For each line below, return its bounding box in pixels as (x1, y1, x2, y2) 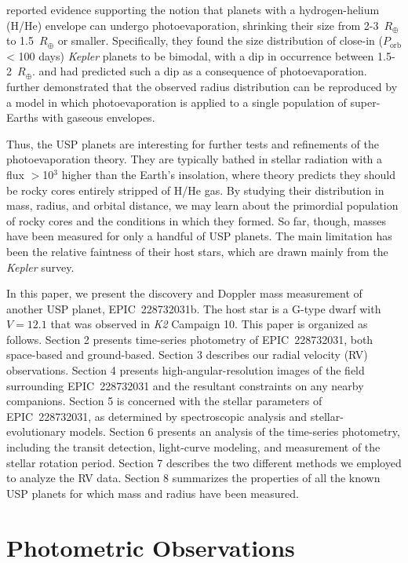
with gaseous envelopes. (42, 109, 155, 126)
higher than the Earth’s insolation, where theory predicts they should (61, 166, 396, 182)
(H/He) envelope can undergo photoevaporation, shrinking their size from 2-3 (6, 16, 379, 33)
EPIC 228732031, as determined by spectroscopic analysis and (6, 408, 308, 424)
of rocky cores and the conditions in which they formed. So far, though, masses (6, 212, 386, 228)
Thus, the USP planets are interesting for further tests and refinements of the (6, 135, 379, 152)
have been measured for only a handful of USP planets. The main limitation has (6, 228, 392, 244)
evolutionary (6, 423, 66, 440)
